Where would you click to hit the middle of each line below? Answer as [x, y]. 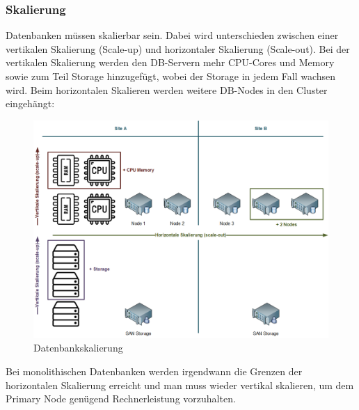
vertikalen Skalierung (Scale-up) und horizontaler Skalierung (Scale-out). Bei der [178, 48]
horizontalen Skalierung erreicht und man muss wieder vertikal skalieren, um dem [180, 385]
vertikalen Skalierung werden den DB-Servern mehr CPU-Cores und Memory [170, 62]
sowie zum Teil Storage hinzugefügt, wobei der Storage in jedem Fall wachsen [171, 76]
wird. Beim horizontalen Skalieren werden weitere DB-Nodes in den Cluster [167, 89]
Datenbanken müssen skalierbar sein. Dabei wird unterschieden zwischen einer [172, 35]
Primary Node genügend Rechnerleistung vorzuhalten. [121, 399]
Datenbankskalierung [78, 348]
